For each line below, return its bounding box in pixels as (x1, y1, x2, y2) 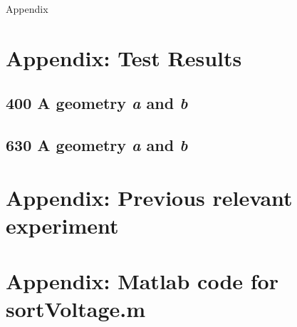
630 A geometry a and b (6, 134, 188, 156)
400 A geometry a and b (6, 92, 188, 114)
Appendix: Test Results (6, 43, 242, 72)
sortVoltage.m (6, 294, 146, 323)
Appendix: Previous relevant (6, 182, 293, 212)
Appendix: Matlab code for (6, 266, 278, 296)
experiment (6, 210, 119, 239)
